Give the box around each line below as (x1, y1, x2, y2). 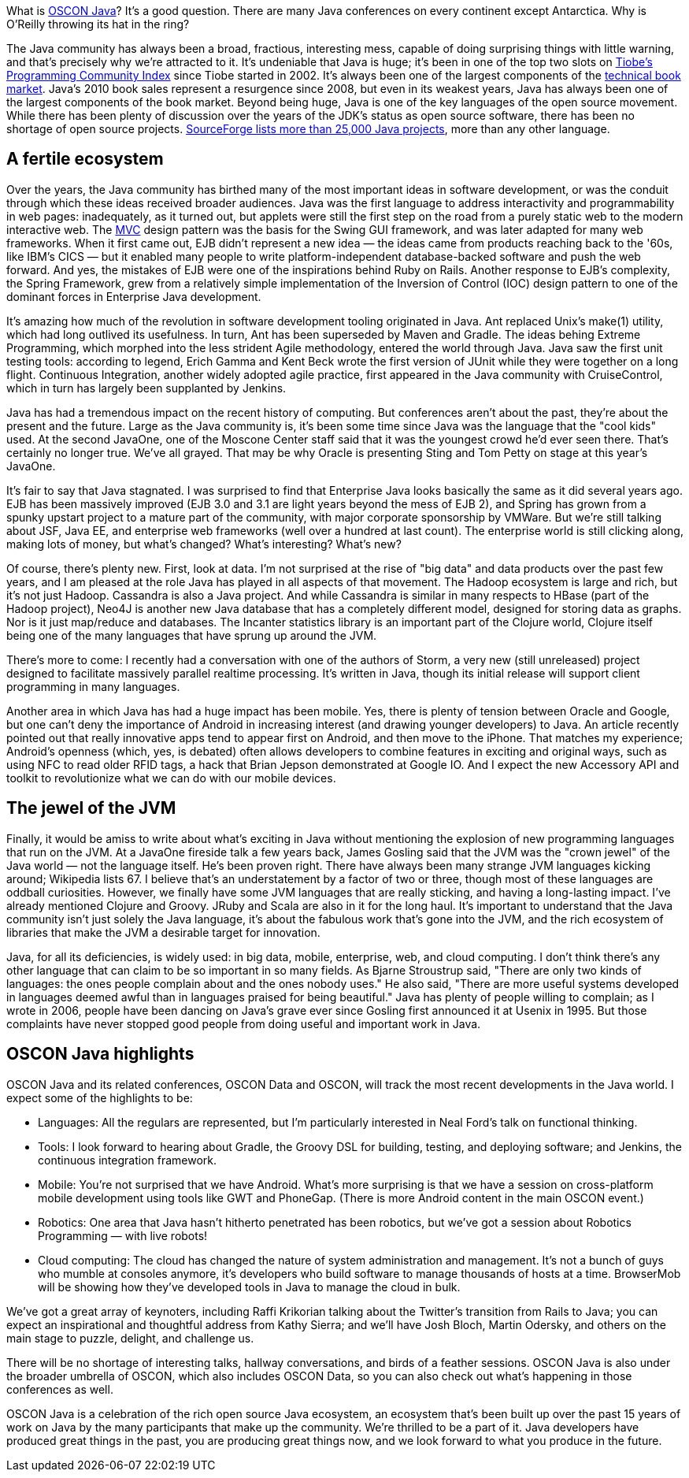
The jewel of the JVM (6, 798, 176, 819)
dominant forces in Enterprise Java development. (6, 289, 261, 303)
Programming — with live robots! (38, 1228, 208, 1242)
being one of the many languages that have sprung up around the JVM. (6, 628, 377, 642)
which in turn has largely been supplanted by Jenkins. (6, 381, 287, 395)
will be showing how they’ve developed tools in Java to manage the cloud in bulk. (38, 1279, 461, 1294)
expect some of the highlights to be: (6, 1090, 193, 1105)
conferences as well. (6, 1382, 113, 1396)
